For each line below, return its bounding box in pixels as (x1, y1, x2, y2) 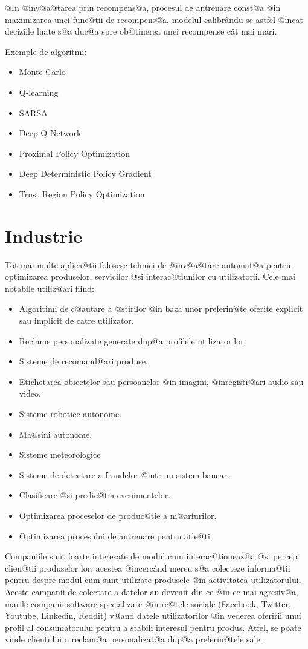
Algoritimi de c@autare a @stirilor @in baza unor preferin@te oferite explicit (19, 302, 303, 315)
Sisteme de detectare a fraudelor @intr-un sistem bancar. (19, 468, 229, 481)
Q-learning (19, 85, 59, 98)
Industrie (5, 223, 83, 248)
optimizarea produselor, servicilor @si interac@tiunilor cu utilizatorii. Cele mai (5, 270, 295, 283)
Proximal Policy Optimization (19, 147, 130, 159)
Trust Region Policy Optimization (19, 187, 145, 200)
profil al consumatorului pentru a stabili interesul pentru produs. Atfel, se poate (5, 621, 301, 633)
